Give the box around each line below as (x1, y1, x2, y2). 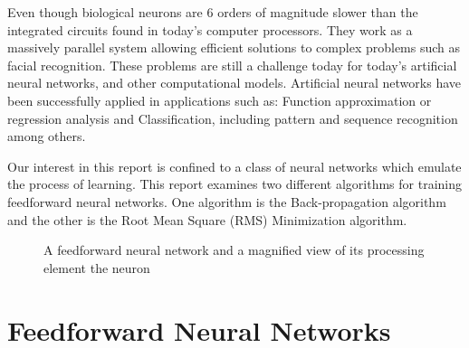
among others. (7, 127, 86, 146)
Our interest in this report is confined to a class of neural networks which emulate (7, 156, 462, 175)
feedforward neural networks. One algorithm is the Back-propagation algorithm (7, 192, 446, 211)
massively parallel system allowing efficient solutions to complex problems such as (7, 38, 461, 57)
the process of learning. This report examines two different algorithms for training (7, 174, 462, 193)
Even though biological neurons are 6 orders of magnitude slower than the (7, 3, 418, 21)
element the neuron (43, 258, 150, 277)
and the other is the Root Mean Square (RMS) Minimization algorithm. (7, 210, 407, 229)
